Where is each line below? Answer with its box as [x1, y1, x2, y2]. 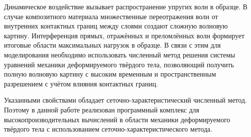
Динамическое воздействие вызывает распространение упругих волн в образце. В [4, 1, 248, 11]
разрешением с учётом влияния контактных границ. [4, 78, 158, 88]
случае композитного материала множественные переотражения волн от [4, 11, 218, 21]
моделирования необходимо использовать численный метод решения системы [4, 49, 235, 59]
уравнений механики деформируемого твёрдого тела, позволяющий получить [4, 59, 234, 69]
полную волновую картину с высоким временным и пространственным [4, 69, 216, 79]
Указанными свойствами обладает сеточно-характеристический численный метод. [4, 95, 247, 105]
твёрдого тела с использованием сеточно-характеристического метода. [4, 124, 212, 134]
